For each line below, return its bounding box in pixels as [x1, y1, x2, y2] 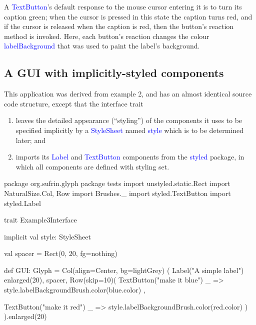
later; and [15, 134, 45, 145]
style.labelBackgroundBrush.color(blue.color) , [4, 284, 145, 295]
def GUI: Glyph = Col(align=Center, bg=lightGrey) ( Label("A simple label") [4, 264, 244, 275]
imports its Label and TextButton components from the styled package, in [15, 151, 244, 162]
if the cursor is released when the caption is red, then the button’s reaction [4, 21, 234, 31]
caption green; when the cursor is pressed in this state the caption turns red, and [4, 11, 252, 21]
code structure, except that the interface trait [4, 98, 143, 108]
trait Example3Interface [4, 214, 77, 225]
